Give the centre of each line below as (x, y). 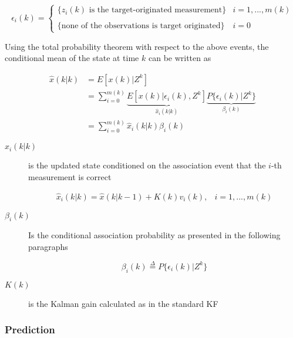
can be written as (180, 58)
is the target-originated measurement (156, 10)
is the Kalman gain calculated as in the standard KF (123, 303)
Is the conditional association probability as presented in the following (154, 235)
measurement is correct (70, 176)
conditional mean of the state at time (72, 58)
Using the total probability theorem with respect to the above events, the (137, 46)
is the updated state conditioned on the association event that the (147, 165)
